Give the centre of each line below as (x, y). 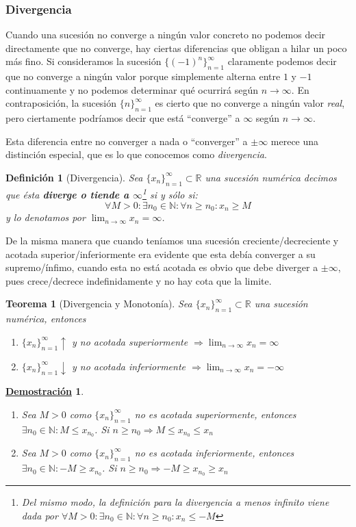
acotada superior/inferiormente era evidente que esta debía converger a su (161, 254)
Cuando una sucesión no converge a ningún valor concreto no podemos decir (166, 35)
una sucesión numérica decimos (271, 177)
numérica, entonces (46, 319)
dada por (40, 515)
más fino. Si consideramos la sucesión (84, 61)
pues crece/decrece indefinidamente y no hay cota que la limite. (139, 280)
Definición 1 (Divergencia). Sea (74, 177)
